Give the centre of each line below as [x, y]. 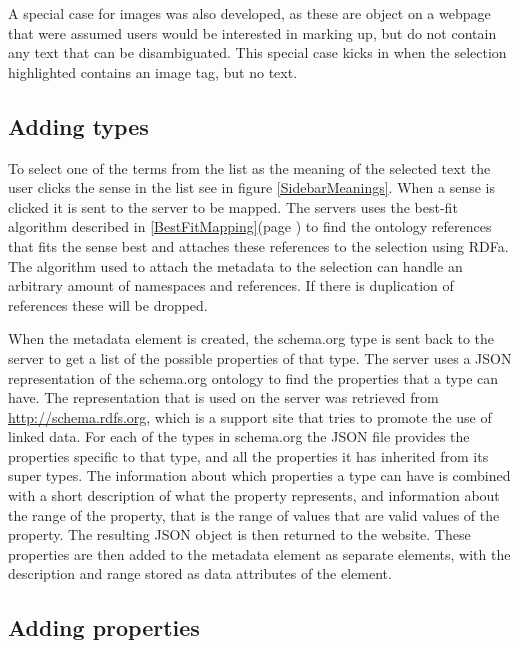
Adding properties [104, 627]
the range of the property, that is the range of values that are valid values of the [254, 514]
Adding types [78, 125]
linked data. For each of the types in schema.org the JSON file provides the [239, 436]
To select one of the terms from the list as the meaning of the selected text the [249, 167]
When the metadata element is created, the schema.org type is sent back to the [251, 338]
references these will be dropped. [108, 304]
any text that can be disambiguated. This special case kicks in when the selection [257, 52]
